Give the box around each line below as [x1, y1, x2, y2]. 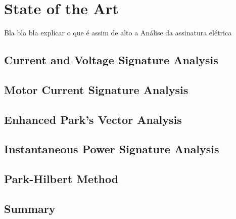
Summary [4, 201, 56, 216]
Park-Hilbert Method [4, 171, 119, 187]
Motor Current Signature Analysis [4, 81, 188, 97]
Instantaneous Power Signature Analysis [4, 141, 219, 157]
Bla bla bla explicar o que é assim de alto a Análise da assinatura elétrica [4, 27, 232, 38]
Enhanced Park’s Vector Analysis [4, 111, 182, 127]
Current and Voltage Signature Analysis [4, 52, 218, 68]
